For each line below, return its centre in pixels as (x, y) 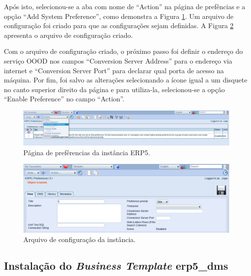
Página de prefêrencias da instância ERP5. (87, 152)
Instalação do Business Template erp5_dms (116, 266)
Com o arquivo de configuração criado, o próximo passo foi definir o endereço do (123, 51)
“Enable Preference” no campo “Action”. (64, 99)
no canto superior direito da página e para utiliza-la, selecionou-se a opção (114, 89)
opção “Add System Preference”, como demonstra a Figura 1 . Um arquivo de (119, 16)
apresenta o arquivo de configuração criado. (68, 35)
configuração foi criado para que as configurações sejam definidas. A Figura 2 (119, 25)
